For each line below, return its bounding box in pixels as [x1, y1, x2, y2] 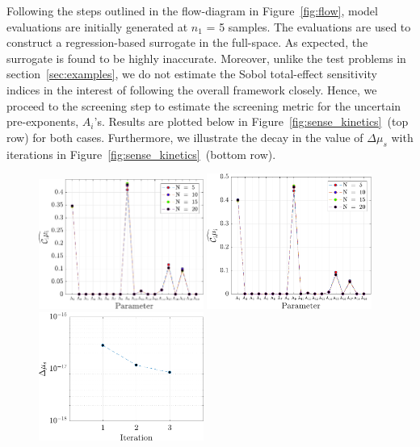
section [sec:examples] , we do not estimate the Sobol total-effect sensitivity [6, 65, 377, 82]
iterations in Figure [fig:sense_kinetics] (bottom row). [6, 145, 276, 162]
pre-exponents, [6, 113, 79, 130]
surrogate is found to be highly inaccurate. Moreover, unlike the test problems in [6, 49, 406, 66]
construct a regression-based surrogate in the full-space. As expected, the [6, 34, 368, 51]
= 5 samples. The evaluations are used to [206, 18, 411, 35]
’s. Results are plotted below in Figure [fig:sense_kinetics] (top [94, 113, 409, 130]
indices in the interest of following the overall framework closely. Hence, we [6, 81, 377, 98]
